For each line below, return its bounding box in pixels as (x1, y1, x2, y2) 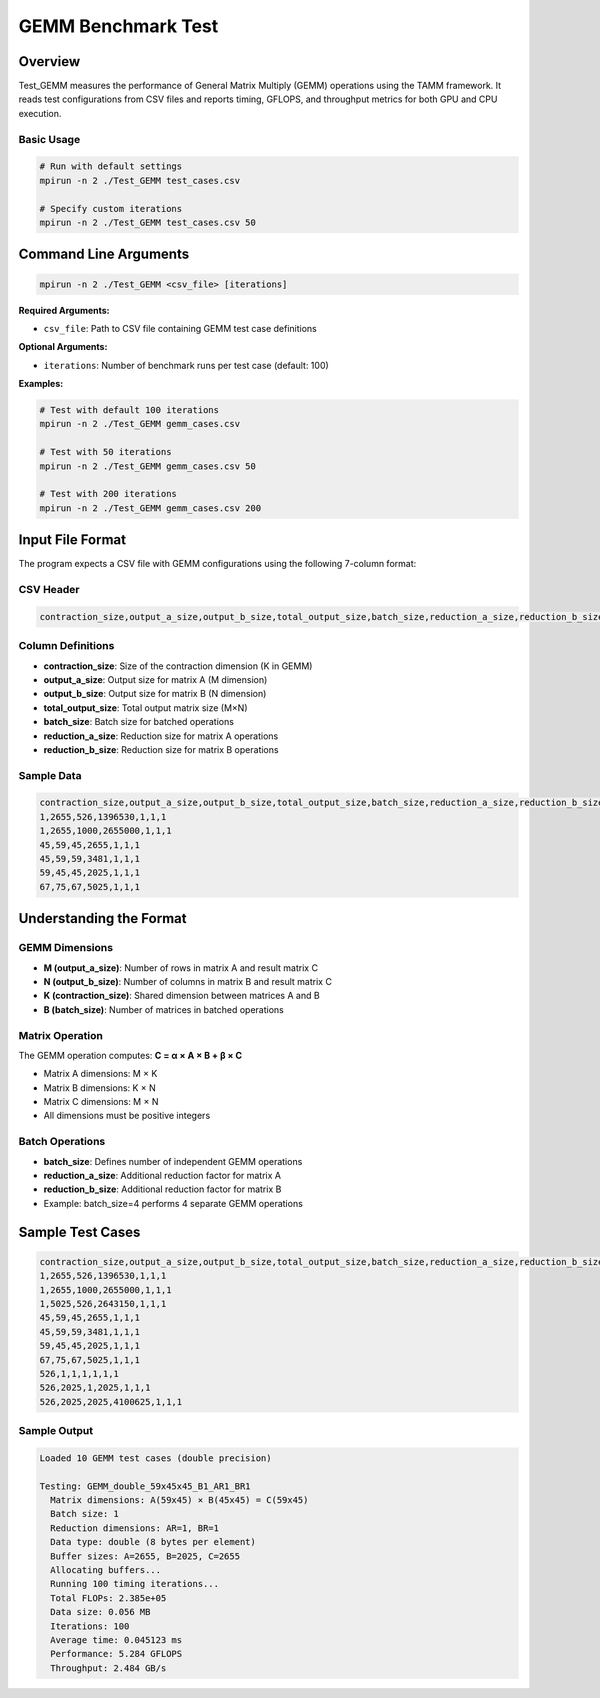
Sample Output (18, 1424, 94, 1438)
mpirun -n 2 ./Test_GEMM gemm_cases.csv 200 (39, 502, 262, 514)
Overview (18, 53, 81, 70)
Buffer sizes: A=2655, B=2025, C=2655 (50, 1550, 240, 1562)
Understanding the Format (18, 910, 187, 927)
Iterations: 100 (50, 1620, 130, 1632)
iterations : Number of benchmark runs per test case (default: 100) (43, 359, 329, 371)
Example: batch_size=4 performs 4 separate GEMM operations (43, 1197, 304, 1209)
